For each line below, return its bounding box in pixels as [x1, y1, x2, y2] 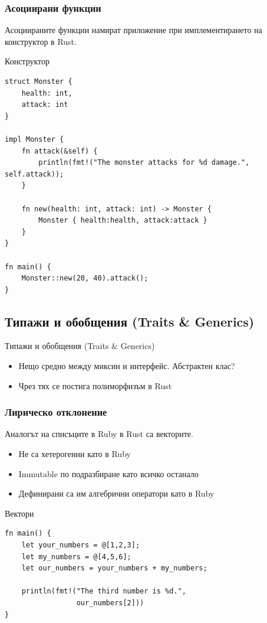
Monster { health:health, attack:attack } [38, 216, 207, 225]
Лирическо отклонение [5, 405, 107, 419]
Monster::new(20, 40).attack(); [21, 274, 149, 283]
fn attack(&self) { [21, 146, 98, 155]
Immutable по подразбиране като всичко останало [18, 467, 199, 480]
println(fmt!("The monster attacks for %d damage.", [38, 158, 250, 167]
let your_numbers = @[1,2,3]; [21, 541, 140, 550]
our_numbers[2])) [76, 599, 144, 608]
